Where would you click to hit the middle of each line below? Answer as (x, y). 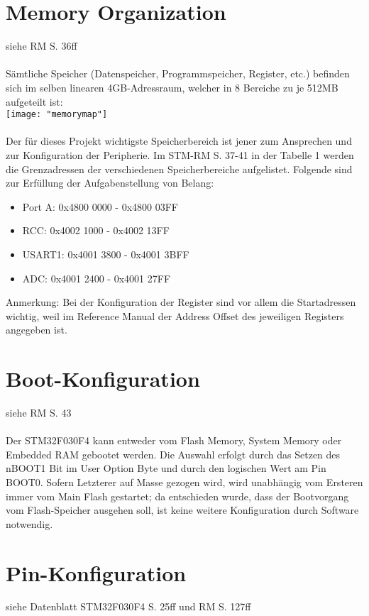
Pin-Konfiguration (96, 572)
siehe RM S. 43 (39, 412)
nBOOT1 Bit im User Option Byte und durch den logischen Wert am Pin (166, 468)
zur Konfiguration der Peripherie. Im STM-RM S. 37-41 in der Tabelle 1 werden (180, 154)
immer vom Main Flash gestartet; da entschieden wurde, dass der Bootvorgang (177, 496)
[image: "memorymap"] (57, 115)
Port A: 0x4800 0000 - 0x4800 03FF (100, 206)
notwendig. (29, 523)
